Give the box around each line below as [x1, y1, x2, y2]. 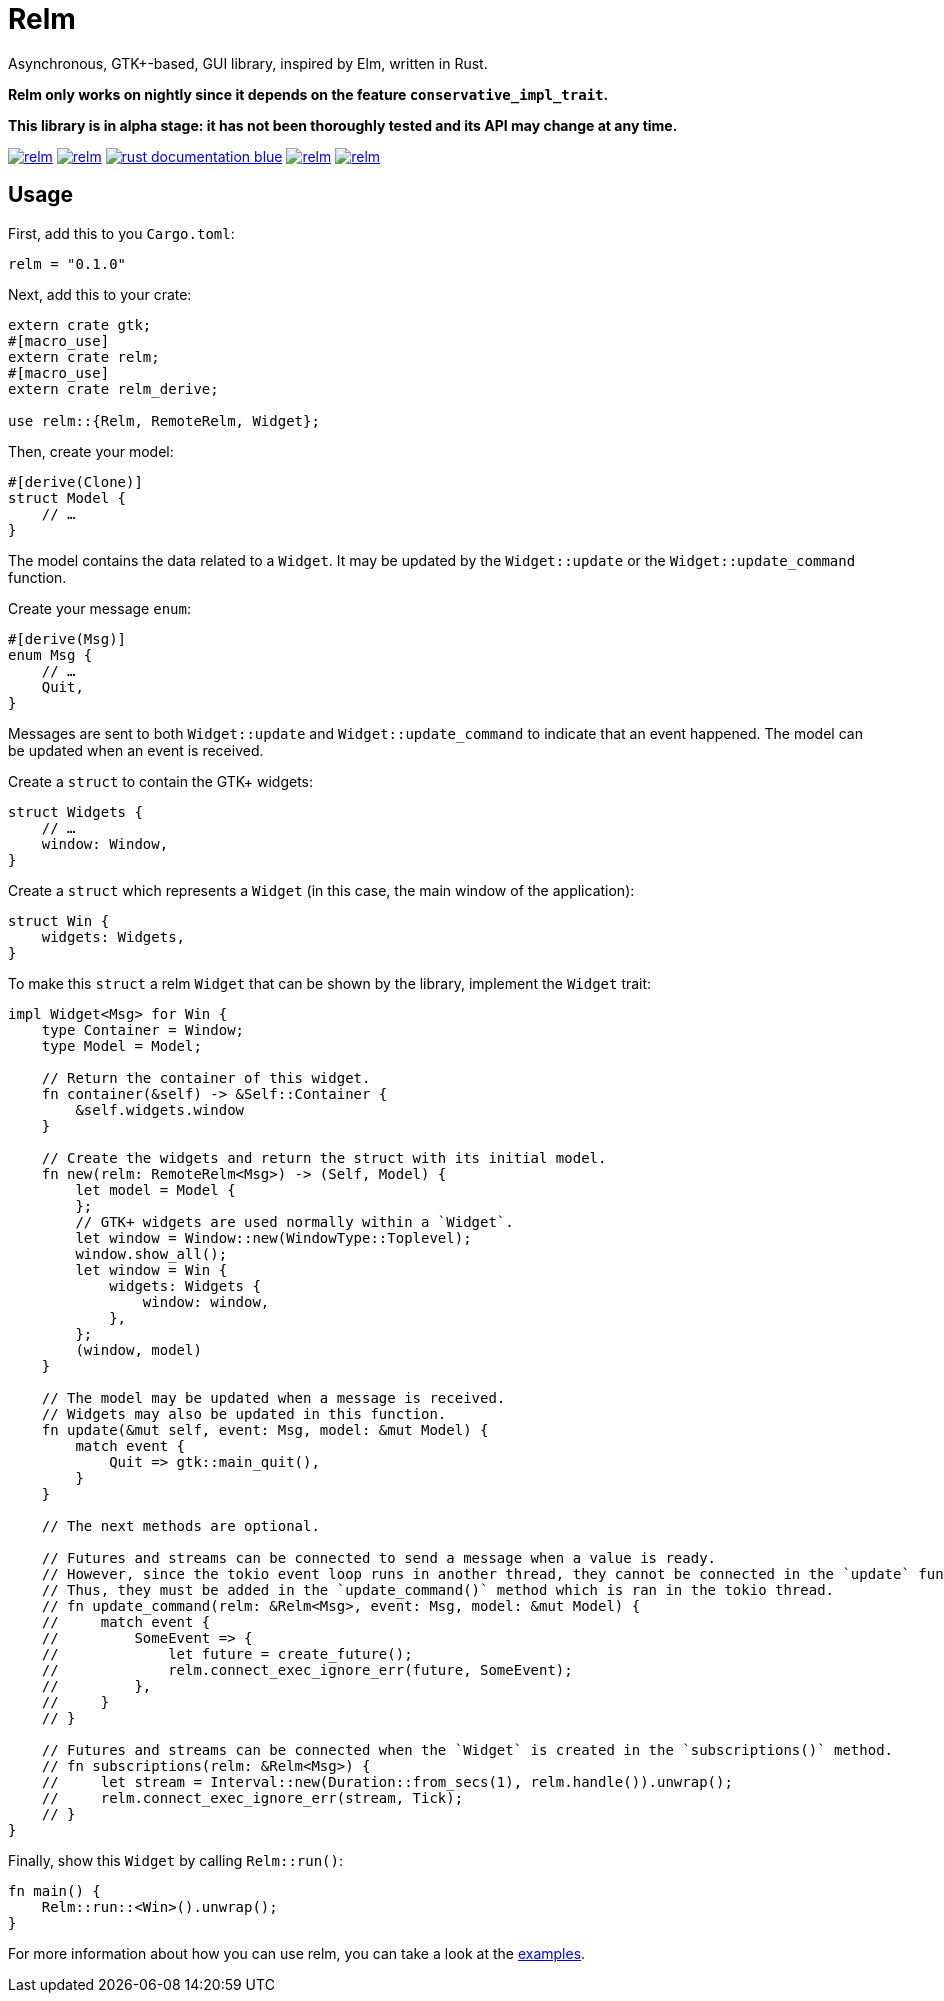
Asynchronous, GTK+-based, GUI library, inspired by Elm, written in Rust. [8, 54, 488, 72]
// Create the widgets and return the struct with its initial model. [41, 1149, 607, 1166]
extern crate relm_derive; [8, 380, 219, 397]
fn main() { [8, 1882, 101, 1899]
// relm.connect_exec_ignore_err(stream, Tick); [41, 1789, 464, 1806]
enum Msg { [8, 646, 93, 663]
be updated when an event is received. [8, 741, 264, 759]
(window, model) [75, 1341, 202, 1358]
